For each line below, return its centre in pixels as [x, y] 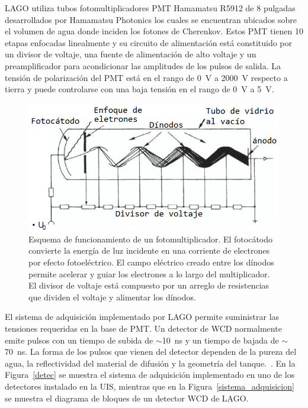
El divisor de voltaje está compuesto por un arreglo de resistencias [149, 285]
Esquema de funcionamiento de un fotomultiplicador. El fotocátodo [151, 239]
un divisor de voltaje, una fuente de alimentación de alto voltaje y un [131, 54]
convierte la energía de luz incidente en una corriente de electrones [149, 250]
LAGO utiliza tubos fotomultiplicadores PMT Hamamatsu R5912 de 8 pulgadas [150, 8]
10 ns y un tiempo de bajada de [220, 340]
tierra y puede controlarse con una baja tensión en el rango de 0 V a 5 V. [139, 89]
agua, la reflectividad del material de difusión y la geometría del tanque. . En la [150, 363]
